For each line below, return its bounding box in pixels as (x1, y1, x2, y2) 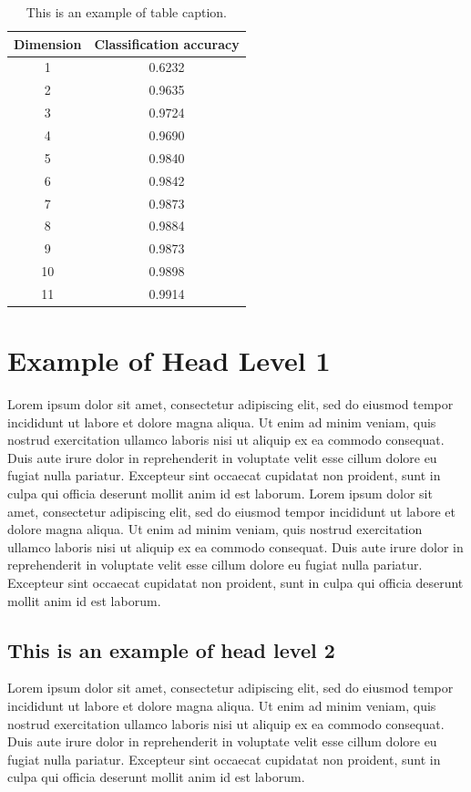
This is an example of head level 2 (7, 635, 335, 663)
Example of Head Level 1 (7, 342, 331, 379)
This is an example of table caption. (26, 3, 227, 21)
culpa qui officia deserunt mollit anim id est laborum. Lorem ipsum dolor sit (7, 484, 433, 503)
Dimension (14, 34, 82, 53)
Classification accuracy (94, 34, 240, 53)
